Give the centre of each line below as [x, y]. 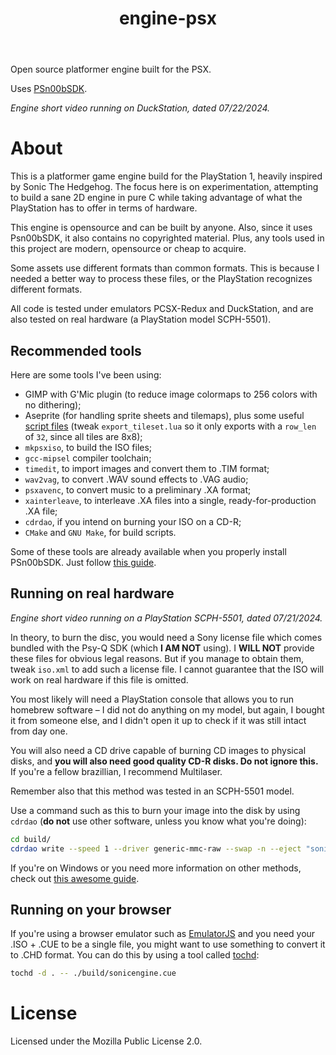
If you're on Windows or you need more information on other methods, [156, 868]
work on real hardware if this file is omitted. [99, 679]
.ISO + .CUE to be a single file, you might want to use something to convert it [168, 944]
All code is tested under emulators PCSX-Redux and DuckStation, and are [162, 309]
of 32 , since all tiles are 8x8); [83, 436]
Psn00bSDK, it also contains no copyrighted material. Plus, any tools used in [167, 238]
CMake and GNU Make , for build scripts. [100, 532]
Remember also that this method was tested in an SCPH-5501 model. [152, 791]
